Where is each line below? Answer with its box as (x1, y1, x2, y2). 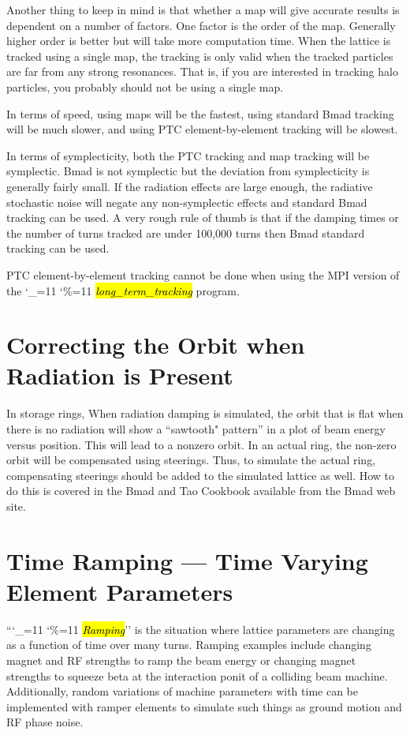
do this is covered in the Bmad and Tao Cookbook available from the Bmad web (6, 482, 396, 499)
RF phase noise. (6, 714, 84, 730)
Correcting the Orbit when (6, 328, 305, 361)
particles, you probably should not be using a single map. (6, 78, 284, 95)
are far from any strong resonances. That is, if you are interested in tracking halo (6, 63, 398, 80)
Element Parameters (6, 575, 233, 607)
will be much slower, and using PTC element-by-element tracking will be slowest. (6, 121, 398, 137)
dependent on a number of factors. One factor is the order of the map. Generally (6, 17, 396, 33)
